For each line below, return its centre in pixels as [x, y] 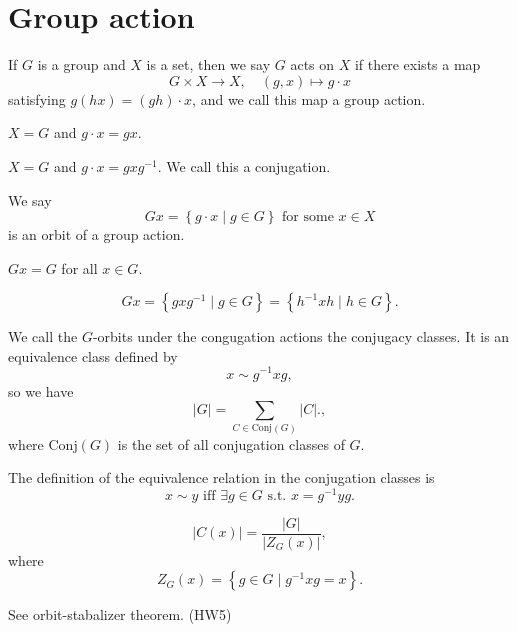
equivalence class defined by [93, 355]
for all [79, 267]
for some [308, 217]
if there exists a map [417, 64]
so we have [41, 390]
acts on [312, 64]
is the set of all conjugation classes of [231, 443]
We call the [43, 336]
